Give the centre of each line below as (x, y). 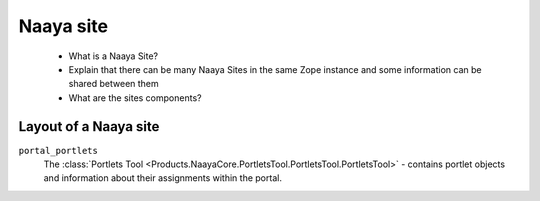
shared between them (113, 84)
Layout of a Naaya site (89, 126)
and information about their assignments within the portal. (162, 178)
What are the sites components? (135, 97)
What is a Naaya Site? (113, 56)
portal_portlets (58, 150)
